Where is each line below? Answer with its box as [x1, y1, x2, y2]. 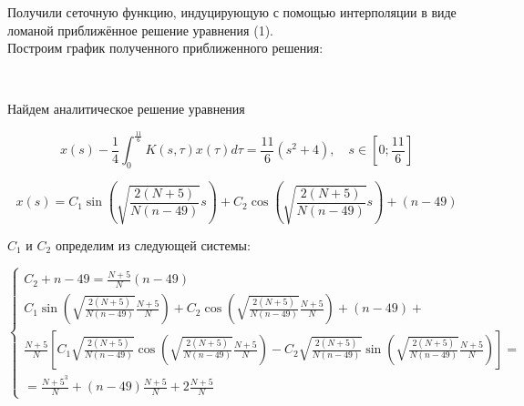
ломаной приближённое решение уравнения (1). [7, 20, 273, 39]
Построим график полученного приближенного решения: [7, 38, 324, 57]
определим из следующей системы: [55, 236, 251, 255]
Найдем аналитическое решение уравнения [7, 99, 245, 118]
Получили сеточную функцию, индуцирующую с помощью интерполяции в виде [7, 3, 457, 21]
